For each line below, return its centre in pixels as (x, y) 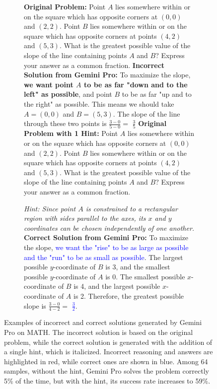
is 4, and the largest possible (117, 286)
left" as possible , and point (68, 94)
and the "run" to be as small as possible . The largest (104, 257)
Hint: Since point (50, 208)
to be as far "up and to (157, 94)
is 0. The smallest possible (145, 276)
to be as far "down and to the (136, 84)
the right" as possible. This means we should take (99, 103)
